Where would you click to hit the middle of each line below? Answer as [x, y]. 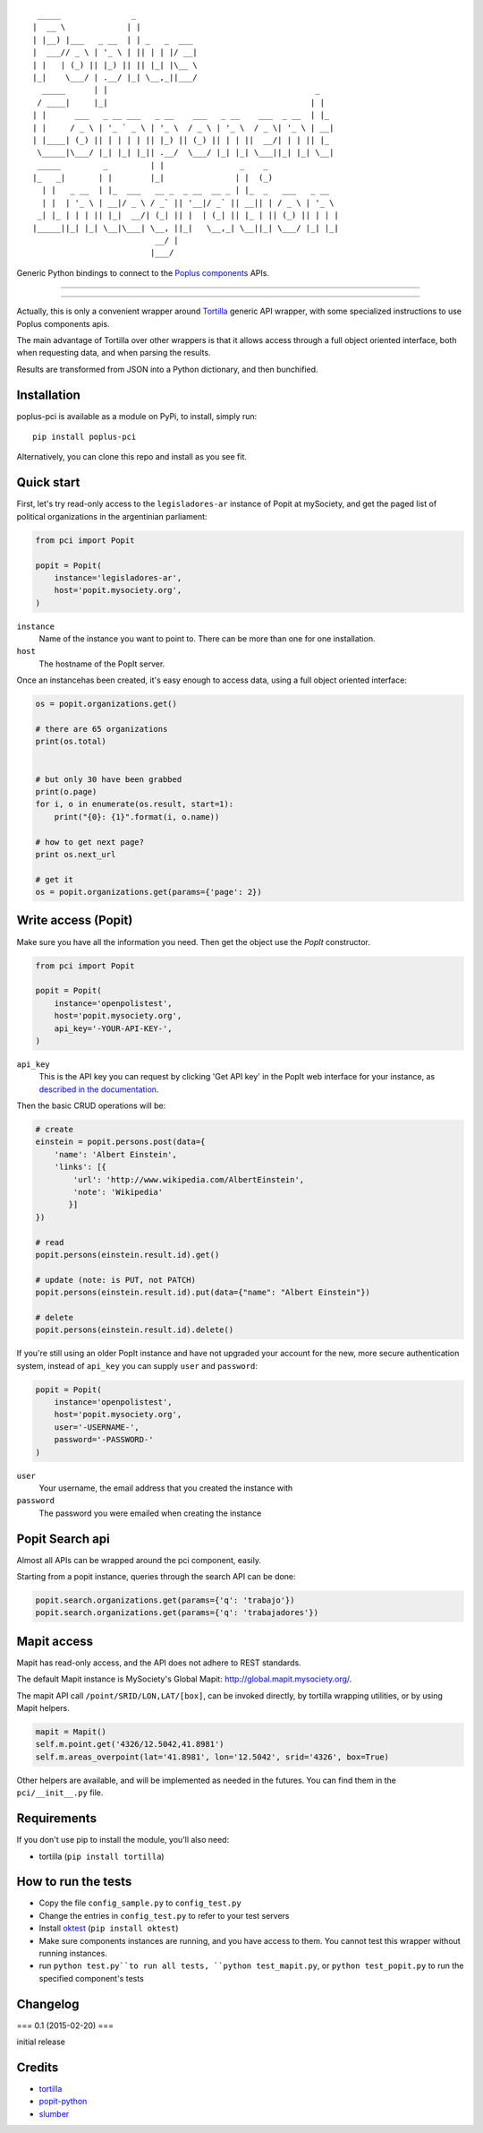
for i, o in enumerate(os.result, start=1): [135, 804]
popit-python [63, 2102]
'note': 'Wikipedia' [118, 1192]
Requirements [57, 1819]
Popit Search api [64, 1539]
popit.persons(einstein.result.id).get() [127, 1255]
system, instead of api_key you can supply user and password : [137, 1365]
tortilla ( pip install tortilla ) [102, 1856]
